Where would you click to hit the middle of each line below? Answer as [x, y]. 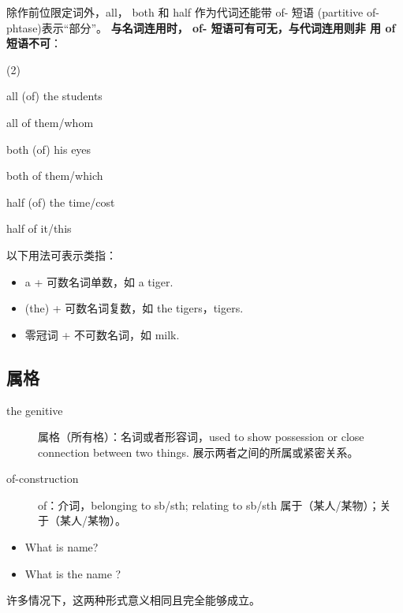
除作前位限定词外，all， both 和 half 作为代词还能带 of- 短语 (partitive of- [193, 12]
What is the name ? [73, 573]
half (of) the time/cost [61, 202]
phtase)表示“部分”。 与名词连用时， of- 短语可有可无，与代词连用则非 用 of [201, 27]
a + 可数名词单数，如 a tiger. [99, 281]
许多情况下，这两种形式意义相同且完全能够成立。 [133, 600]
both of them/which [55, 176]
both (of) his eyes [49, 149]
